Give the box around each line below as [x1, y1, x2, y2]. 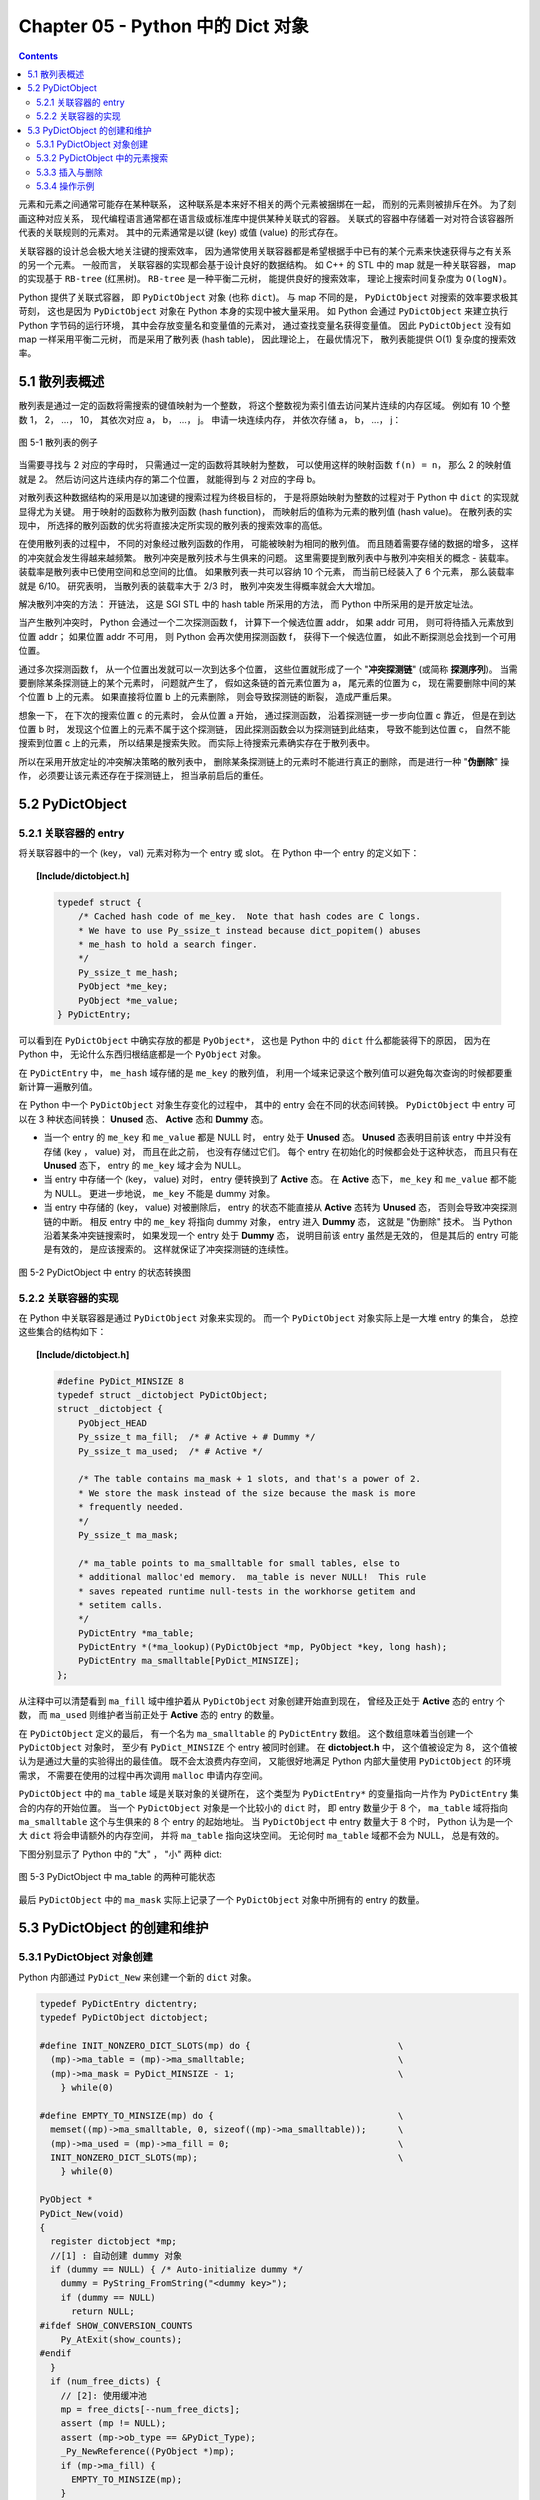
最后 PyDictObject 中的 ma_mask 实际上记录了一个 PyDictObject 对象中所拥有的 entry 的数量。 [18, 1893, 425, 1905]
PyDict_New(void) [39, 2208, 125, 2219]
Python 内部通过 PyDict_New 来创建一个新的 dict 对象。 [18, 1971, 257, 1983]
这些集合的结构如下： [18, 1326, 107, 1338]
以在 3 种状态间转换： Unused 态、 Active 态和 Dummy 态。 [18, 1113, 269, 1125]
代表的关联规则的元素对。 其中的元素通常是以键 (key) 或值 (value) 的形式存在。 [18, 226, 344, 239]
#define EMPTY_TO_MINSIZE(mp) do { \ [39, 2110, 404, 2121]
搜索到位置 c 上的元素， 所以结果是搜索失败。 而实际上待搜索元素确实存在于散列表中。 [18, 737, 375, 749]
